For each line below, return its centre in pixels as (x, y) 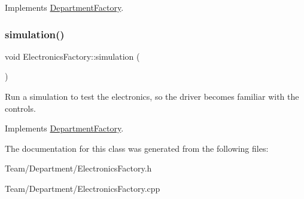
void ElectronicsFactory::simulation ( (72, 56)
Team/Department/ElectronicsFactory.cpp (83, 188)
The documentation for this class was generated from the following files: (137, 148)
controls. (20, 108)
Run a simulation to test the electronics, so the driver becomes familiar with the (152, 96)
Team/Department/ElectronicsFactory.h (78, 168)
